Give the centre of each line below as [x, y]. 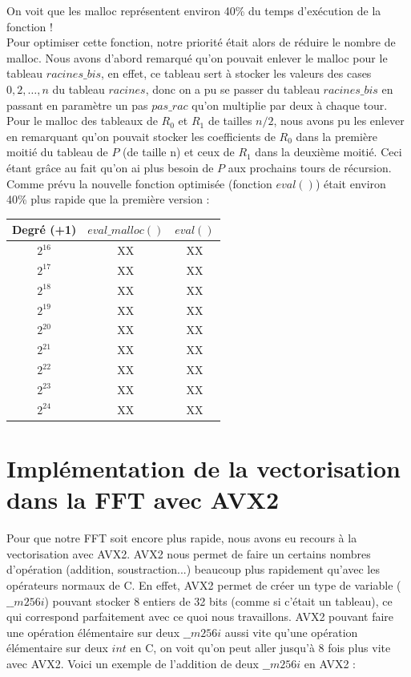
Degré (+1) [44, 230]
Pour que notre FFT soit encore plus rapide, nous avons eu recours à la [182, 538]
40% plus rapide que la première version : [108, 199]
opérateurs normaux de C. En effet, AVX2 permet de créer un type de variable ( [204, 585]
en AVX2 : [330, 663]
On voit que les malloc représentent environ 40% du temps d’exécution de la [194, 10]
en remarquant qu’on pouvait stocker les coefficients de [141, 136]
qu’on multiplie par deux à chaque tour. [290, 105]
